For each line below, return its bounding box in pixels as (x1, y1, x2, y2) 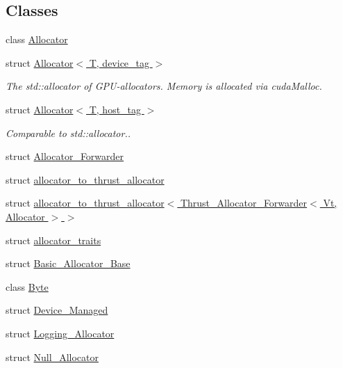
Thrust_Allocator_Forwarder (180, 195, 308, 210)
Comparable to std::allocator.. (6, 125, 131, 140)
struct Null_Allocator (6, 349, 99, 364)
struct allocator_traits (6, 232, 101, 247)
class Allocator (6, 32, 68, 47)
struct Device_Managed (6, 303, 108, 317)
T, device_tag (89, 55, 150, 70)
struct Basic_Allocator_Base (6, 256, 131, 271)
